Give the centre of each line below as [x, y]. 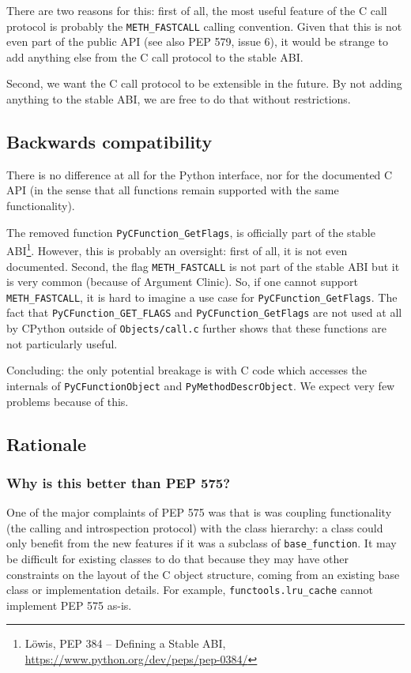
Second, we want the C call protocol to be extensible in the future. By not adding [204, 83]
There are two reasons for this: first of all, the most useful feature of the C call [197, 10]
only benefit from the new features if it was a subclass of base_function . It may [202, 543]
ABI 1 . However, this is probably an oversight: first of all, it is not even [177, 249]
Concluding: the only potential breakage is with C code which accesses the [187, 370]
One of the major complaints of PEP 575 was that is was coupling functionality [199, 512]
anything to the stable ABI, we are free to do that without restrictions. [179, 99]
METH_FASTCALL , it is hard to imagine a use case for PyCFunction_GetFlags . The [202, 297]
